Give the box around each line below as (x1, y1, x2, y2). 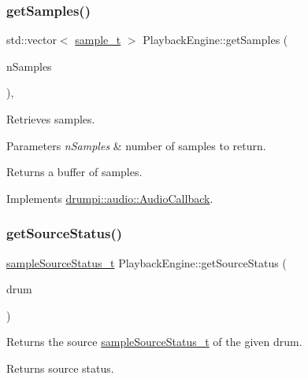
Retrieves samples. (6, 111, 95, 127)
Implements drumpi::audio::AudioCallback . (6, 189, 213, 206)
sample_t (75, 31, 121, 48)
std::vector (6, 31, 57, 48)
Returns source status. (6, 359, 114, 376)
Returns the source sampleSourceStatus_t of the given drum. (6, 333, 302, 350)
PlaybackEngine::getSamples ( (143, 31, 288, 48)
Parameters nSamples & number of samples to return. (6, 137, 266, 153)
